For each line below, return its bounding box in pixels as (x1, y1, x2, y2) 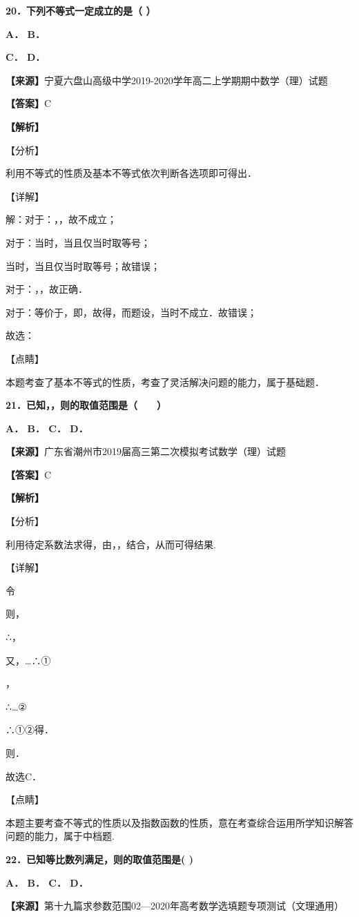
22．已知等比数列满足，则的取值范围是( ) (6, 851, 193, 866)
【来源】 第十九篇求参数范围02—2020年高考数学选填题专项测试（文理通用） (6, 898, 344, 913)
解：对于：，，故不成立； (6, 212, 117, 226)
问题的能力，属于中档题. (6, 829, 115, 843)
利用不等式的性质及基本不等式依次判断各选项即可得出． (6, 166, 257, 180)
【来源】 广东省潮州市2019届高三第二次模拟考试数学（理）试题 (6, 444, 286, 458)
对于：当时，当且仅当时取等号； (6, 235, 151, 249)
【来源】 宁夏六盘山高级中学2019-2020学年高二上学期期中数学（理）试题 (6, 73, 328, 87)
